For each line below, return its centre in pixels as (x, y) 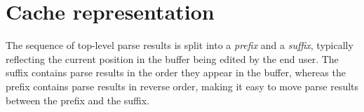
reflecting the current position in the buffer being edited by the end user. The (172, 58)
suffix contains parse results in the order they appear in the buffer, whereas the (176, 72)
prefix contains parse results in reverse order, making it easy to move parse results (182, 86)
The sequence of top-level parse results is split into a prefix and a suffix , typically (180, 45)
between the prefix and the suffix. (78, 100)
